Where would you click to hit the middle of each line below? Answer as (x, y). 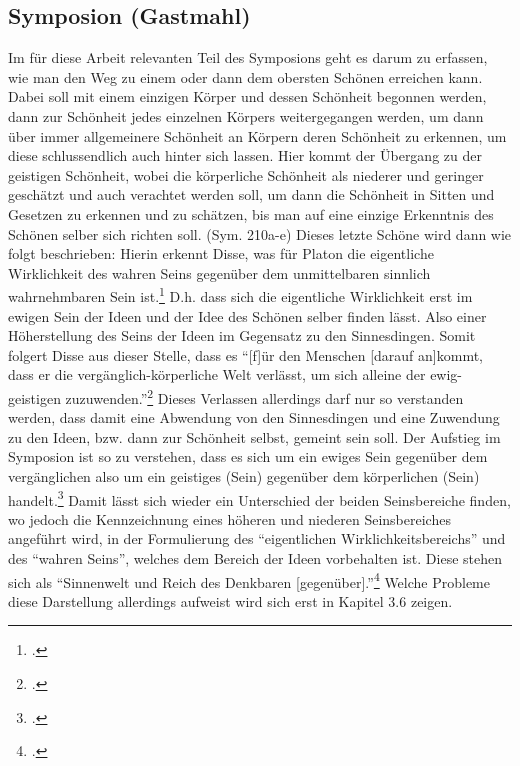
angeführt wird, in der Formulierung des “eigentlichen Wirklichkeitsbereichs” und (257, 538)
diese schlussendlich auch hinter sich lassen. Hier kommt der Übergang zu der (245, 155)
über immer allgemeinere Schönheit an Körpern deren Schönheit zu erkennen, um (257, 135)
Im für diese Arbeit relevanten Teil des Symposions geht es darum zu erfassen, (248, 57)
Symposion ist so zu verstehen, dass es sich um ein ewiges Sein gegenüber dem (248, 456)
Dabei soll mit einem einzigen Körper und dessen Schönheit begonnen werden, (247, 96)
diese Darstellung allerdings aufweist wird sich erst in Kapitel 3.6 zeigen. (230, 600)
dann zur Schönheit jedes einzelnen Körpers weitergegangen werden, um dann (246, 115)
